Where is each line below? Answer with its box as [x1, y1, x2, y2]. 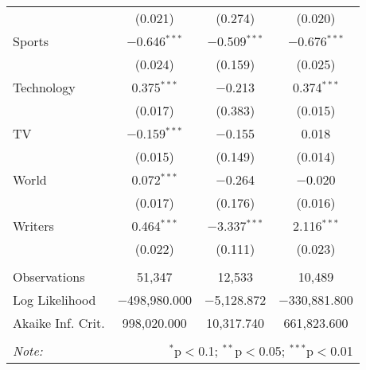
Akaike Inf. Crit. [13, 314, 105, 332]
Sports [13, 32, 49, 50]
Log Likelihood [13, 290, 96, 309]
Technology [13, 78, 76, 96]
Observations [13, 267, 85, 286]
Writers [13, 216, 54, 235]
